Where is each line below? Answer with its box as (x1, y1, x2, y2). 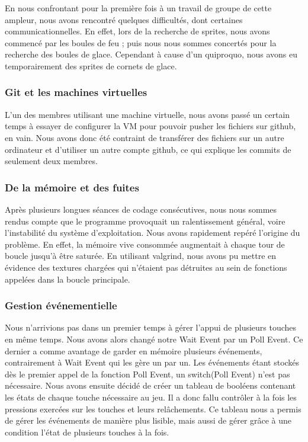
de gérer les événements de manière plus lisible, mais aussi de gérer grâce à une (5, 414, 292, 427)
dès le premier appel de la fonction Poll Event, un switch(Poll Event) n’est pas (5, 367, 290, 380)
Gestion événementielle (5, 298, 117, 313)
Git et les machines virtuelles (5, 85, 147, 100)
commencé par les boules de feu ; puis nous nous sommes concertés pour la (5, 36, 277, 49)
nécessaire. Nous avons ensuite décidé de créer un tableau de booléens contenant (5, 379, 296, 392)
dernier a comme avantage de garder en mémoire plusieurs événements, (5, 344, 262, 357)
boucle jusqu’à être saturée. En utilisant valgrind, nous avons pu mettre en (5, 249, 277, 262)
